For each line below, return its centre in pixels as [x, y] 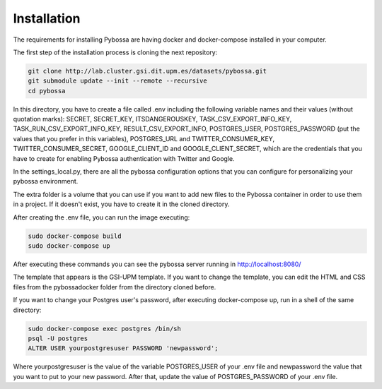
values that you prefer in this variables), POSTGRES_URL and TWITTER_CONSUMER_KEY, [144, 138]
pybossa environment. [46, 181]
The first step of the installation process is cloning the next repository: [115, 52]
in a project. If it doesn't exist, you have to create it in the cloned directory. [121, 204]
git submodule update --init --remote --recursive [118, 81]
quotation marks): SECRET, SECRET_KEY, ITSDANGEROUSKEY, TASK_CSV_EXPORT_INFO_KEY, [152, 119]
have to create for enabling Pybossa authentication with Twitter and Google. [124, 158]
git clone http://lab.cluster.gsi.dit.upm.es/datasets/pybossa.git [147, 71]
